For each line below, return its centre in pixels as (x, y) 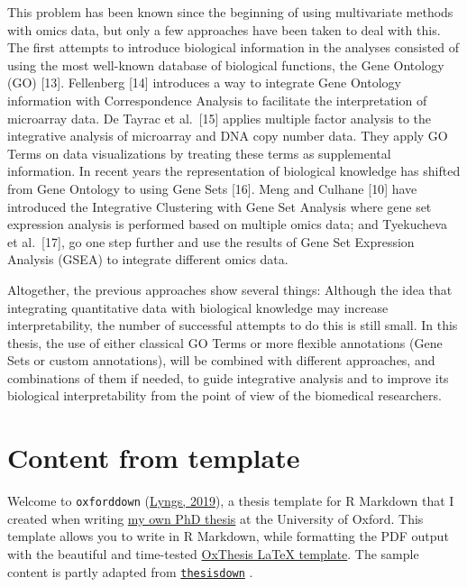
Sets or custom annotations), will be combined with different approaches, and (221, 360)
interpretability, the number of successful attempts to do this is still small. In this (233, 325)
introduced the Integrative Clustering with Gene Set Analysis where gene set (220, 206)
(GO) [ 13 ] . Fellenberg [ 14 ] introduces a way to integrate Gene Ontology (204, 83)
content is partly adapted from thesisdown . (130, 571)
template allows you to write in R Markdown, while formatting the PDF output (228, 536)
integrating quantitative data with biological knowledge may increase (198, 307)
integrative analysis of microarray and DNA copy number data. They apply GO (228, 136)
